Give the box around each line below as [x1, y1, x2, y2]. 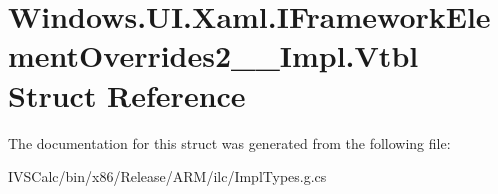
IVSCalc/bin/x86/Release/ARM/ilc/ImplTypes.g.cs [8, 166, 327, 187]
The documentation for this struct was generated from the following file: [8, 132, 451, 153]
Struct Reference [8, 74, 246, 115]
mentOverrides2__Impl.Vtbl [8, 35, 419, 76]
